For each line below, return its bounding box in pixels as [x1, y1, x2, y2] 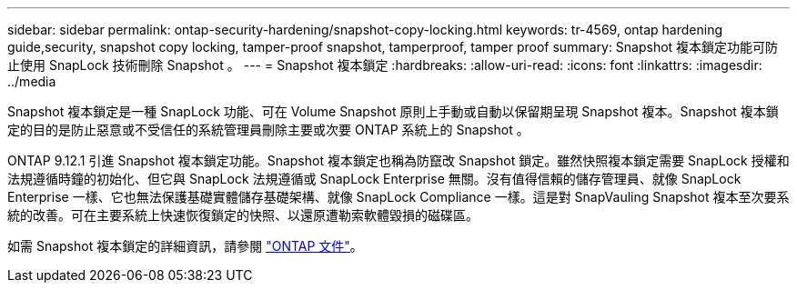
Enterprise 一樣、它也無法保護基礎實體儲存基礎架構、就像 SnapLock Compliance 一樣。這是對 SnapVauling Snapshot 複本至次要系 [7, 189, 790, 205]
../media [7, 74, 56, 89]
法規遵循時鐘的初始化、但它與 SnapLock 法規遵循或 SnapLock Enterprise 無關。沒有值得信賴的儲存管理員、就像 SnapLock [7, 171, 742, 186]
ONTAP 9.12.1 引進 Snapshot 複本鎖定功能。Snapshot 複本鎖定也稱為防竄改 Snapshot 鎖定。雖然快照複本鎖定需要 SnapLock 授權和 [7, 153, 790, 168]
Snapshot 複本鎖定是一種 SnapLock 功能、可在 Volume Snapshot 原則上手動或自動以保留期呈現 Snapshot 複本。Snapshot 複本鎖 [7, 104, 779, 119]
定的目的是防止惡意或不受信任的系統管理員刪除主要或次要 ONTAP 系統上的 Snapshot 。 [7, 122, 530, 137]
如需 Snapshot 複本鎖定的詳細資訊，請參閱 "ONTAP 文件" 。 [7, 238, 363, 254]
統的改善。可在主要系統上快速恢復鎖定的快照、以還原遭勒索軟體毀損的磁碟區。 [7, 207, 479, 223]
